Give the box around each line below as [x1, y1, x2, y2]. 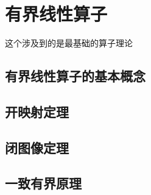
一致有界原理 [5, 174, 82, 193]
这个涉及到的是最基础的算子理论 [5, 37, 133, 49]
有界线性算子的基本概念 [5, 66, 146, 85]
